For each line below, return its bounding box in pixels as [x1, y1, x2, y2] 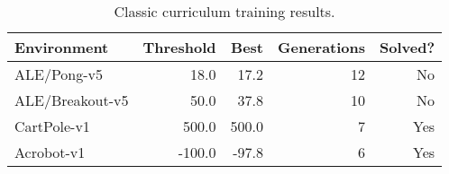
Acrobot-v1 [14, 142, 86, 162]
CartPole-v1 [14, 116, 90, 136]
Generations [278, 37, 366, 57]
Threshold [142, 37, 216, 57]
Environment [14, 37, 109, 57]
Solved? [380, 37, 435, 57]
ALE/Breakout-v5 [14, 90, 129, 110]
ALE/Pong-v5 [14, 64, 104, 84]
